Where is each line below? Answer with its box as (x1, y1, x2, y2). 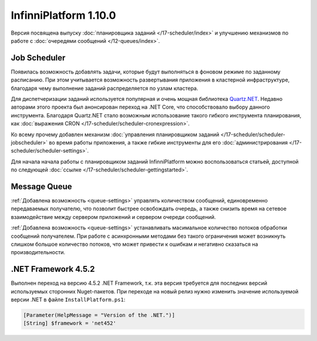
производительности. (11, 249, 66, 256)
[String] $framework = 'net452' (23, 320, 117, 327)
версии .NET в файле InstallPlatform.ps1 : (11, 296, 126, 303)
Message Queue (11, 181, 73, 191)
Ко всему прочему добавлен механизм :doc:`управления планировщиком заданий (11, 131, 220, 138)
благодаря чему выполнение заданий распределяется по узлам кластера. (11, 85, 199, 92)
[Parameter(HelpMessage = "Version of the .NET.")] (23, 312, 176, 319)
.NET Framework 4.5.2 (11, 264, 95, 274)
